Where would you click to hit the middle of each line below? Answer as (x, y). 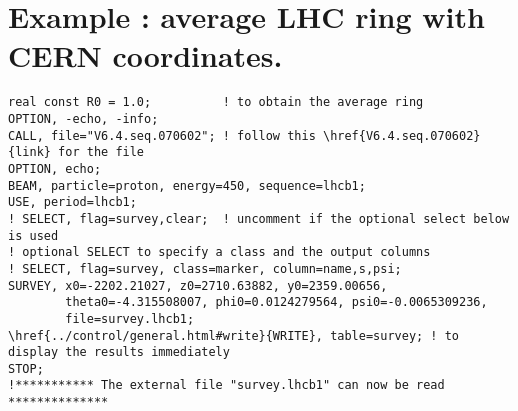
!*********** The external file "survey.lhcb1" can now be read (226, 385)
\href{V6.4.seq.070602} (401, 135)
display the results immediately (119, 352)
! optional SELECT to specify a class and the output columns (219, 252)
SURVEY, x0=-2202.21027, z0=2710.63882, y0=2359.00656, (198, 285)
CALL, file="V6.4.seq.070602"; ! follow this (162, 135)
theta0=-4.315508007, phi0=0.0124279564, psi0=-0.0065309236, (276, 302)
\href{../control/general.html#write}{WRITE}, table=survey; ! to (234, 335)
